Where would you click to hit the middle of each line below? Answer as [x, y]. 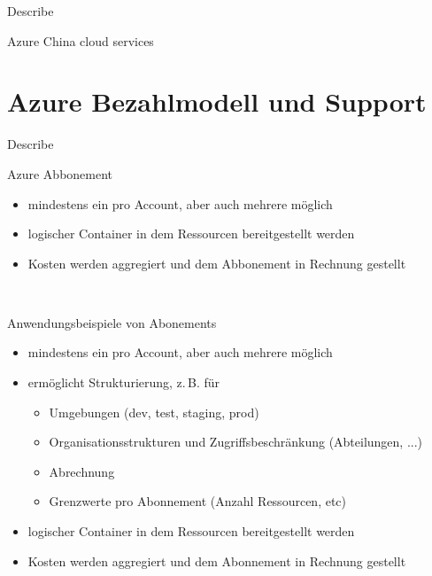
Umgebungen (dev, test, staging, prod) [154, 412]
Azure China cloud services [81, 40]
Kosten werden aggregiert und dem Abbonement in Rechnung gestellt [217, 263]
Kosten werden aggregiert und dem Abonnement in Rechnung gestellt [217, 560]
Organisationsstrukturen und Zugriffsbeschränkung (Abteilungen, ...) [236, 442]
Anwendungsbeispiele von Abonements [112, 322]
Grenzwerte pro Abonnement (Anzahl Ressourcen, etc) [198, 501]
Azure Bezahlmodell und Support [217, 101]
